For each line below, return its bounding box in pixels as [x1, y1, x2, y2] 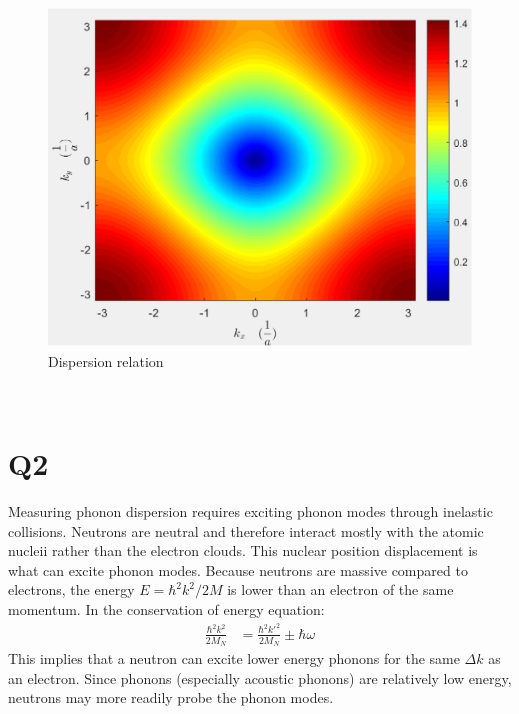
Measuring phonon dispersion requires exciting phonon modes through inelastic [8, 501, 493, 522]
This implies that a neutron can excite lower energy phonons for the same [8, 647, 460, 668]
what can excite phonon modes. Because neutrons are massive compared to [8, 559, 468, 580]
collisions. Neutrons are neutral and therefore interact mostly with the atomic [8, 520, 484, 541]
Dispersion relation [48, 350, 164, 371]
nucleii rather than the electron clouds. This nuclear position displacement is [8, 540, 478, 561]
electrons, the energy [8, 579, 135, 600]
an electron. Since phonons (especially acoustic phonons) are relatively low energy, [8, 667, 512, 688]
